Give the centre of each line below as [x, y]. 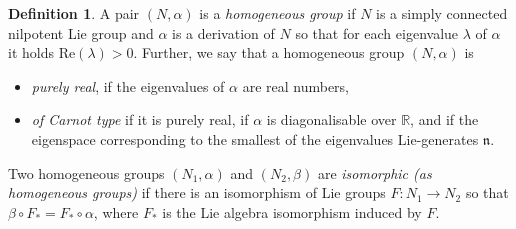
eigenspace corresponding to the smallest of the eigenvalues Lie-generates [255, 138]
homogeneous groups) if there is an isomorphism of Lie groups [197, 192]
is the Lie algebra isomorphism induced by [292, 211]
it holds [31, 52]
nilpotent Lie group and [81, 32]
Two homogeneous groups [86, 172]
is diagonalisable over [331, 119]
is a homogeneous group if [277, 13]
